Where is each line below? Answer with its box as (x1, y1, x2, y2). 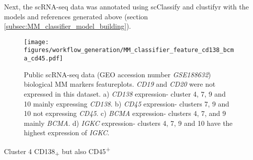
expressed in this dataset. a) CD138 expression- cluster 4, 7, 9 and (24, 88, 226, 99)
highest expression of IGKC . (24, 127, 109, 138)
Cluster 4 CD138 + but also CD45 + (4, 144, 110, 158)
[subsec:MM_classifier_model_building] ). (4, 21, 131, 31)
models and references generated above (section (4, 11, 148, 21)
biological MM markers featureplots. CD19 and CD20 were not (24, 79, 216, 89)
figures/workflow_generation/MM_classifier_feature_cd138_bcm (24, 47, 234, 54)
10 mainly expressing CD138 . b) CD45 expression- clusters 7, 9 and (24, 98, 230, 108)
